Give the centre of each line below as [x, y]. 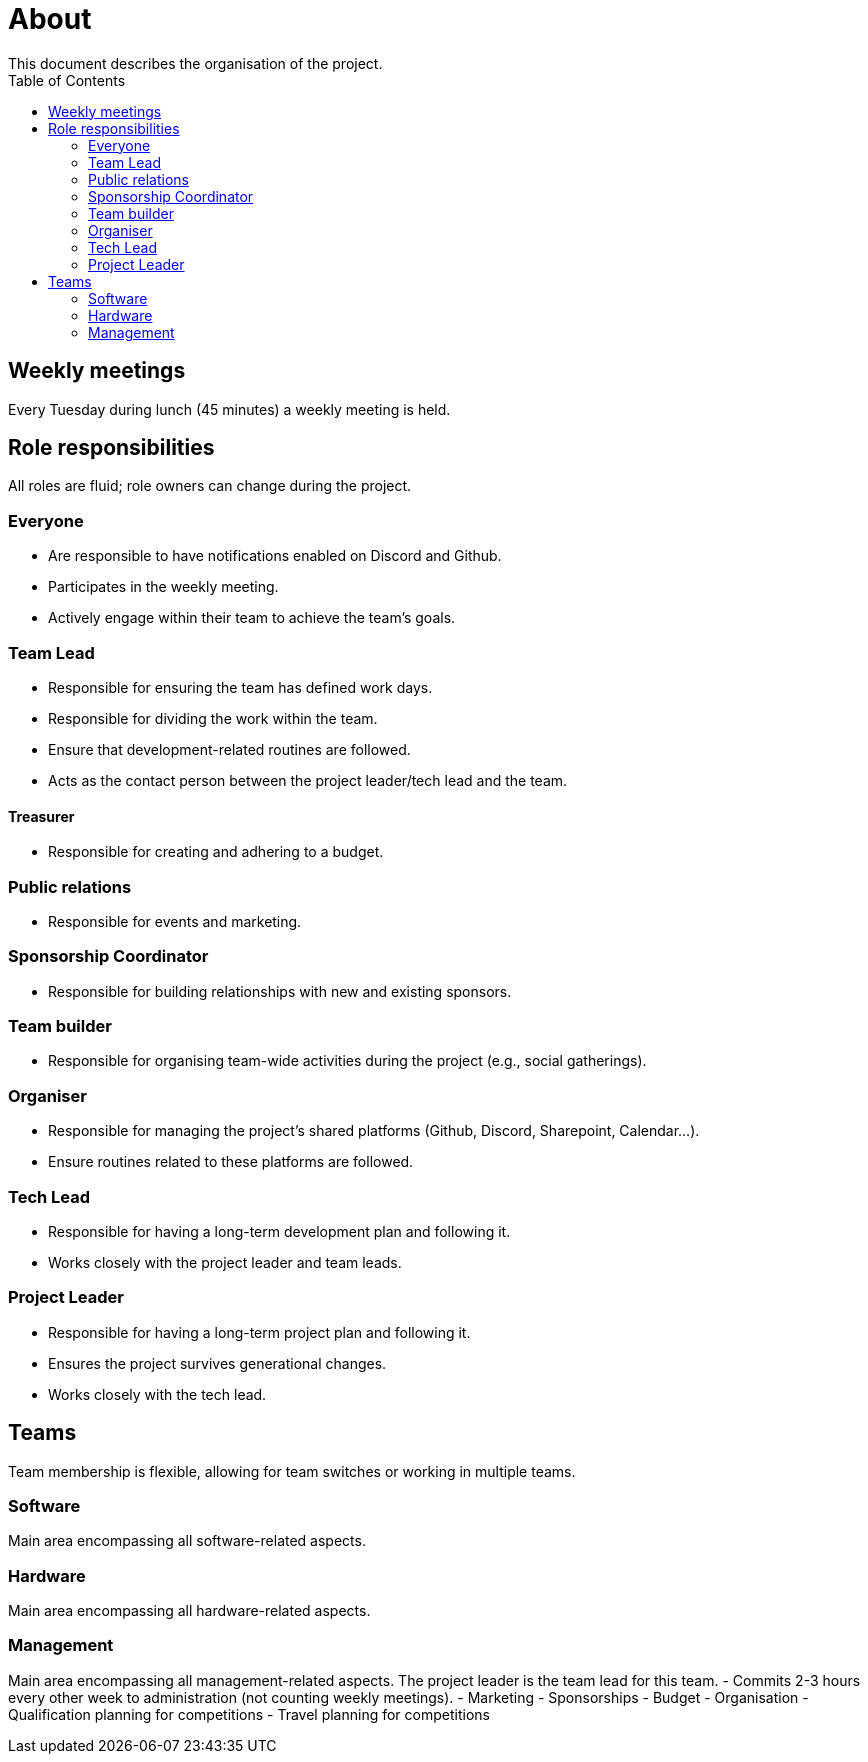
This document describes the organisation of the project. [195, 63]
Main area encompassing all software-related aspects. [187, 1541]
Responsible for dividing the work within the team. [213, 718]
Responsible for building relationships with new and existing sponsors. [280, 991]
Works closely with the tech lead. [157, 1394]
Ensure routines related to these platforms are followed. [231, 1162]
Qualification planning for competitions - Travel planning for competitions [249, 1714]
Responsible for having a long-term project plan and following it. [259, 1332]
